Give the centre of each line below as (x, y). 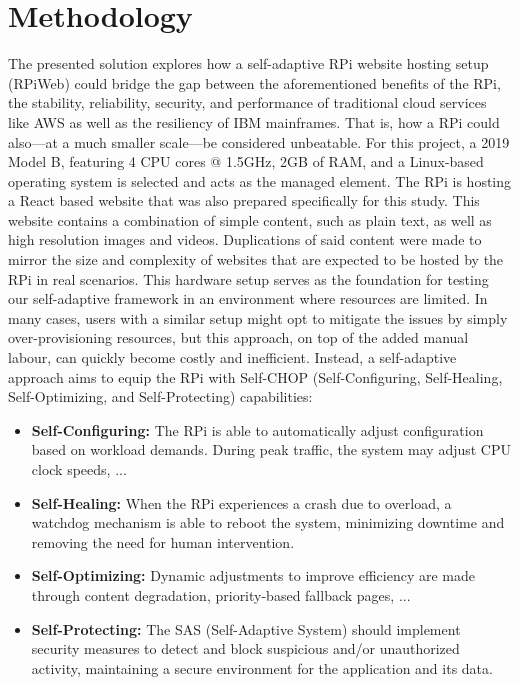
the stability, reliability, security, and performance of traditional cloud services (247, 102)
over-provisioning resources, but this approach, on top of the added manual (238, 337)
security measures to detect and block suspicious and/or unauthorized (245, 648)
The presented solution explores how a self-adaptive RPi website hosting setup (248, 63)
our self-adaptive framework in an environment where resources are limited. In (248, 298)
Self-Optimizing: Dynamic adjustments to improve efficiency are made (253, 575)
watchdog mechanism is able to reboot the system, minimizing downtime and (268, 522)
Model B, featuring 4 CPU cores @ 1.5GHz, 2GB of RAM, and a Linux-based (246, 161)
